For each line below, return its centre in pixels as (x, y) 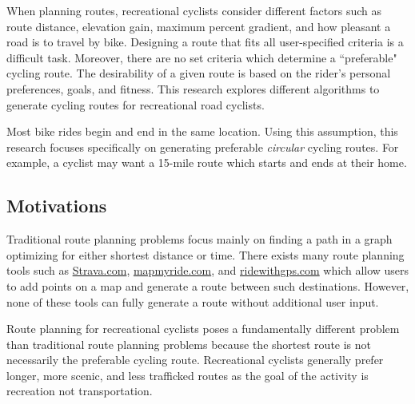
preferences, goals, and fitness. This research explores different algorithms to (193, 88)
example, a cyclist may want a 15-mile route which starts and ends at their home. (207, 162)
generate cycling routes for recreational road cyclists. (136, 104)
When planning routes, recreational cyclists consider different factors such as (194, 10)
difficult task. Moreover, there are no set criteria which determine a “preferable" (202, 57)
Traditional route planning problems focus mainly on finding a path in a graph (200, 239)
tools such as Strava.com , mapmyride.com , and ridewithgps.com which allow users (208, 270)
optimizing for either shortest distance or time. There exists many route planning (206, 254)
